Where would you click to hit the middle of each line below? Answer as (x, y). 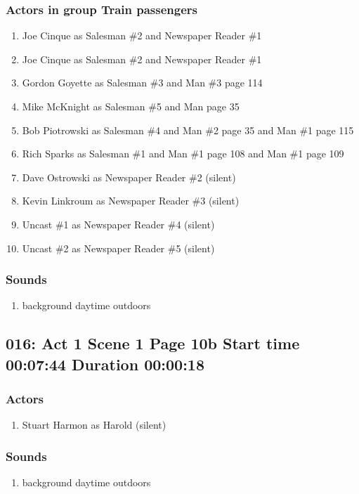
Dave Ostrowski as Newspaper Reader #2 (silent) (129, 177)
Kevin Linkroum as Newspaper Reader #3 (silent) (131, 201)
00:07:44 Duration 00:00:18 (105, 364)
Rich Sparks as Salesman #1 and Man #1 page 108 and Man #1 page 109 (183, 154)
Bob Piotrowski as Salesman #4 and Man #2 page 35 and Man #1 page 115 (188, 130)
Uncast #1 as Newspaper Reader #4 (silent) (118, 224)
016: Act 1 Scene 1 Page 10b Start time (153, 343)
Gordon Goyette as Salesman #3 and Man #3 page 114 (142, 83)
